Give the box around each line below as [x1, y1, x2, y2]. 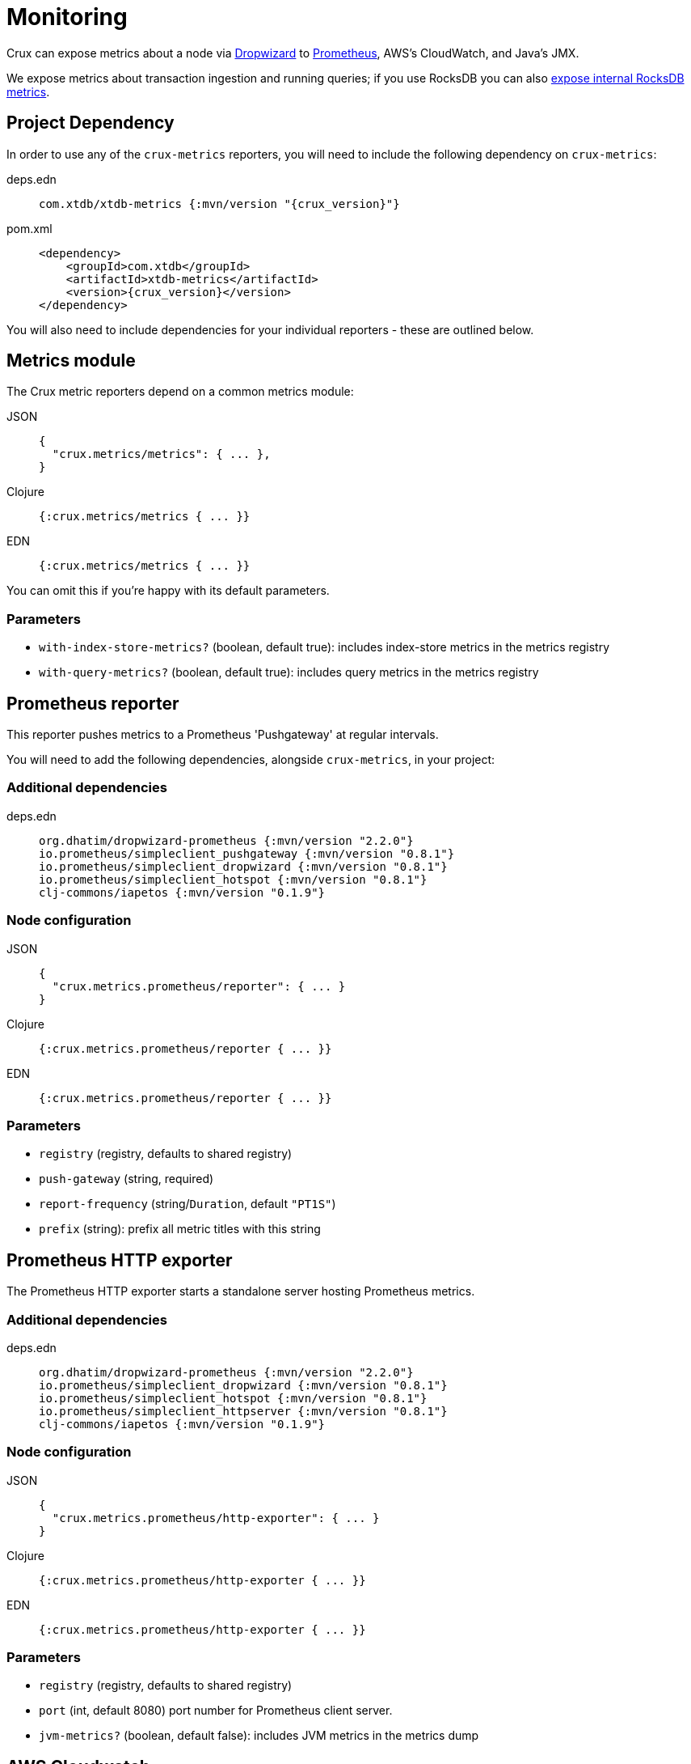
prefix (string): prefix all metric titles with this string [39, 1222, 321, 1236]
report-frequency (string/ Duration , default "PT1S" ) [39, 1197, 336, 1211]
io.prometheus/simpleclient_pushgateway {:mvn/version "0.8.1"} [39, 846, 455, 860]
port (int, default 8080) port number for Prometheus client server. [39, 1703, 393, 1718]
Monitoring [6, 3, 128, 31]
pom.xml [6, 221, 53, 235]
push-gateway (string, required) [39, 1172, 214, 1186]
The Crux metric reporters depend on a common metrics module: [6, 384, 354, 399]
